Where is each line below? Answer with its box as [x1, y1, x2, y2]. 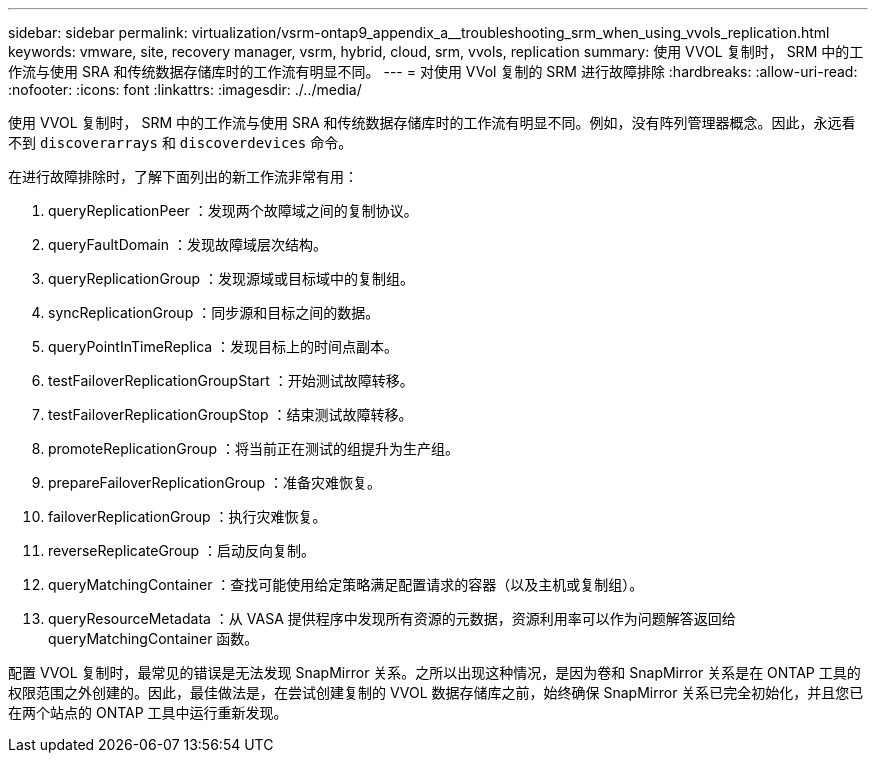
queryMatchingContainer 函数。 [48, 630, 259, 647]
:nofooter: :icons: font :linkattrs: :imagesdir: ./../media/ [8, 81, 362, 98]
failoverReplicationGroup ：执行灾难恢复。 [48, 508, 327, 525]
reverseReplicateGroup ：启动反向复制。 [48, 542, 316, 559]
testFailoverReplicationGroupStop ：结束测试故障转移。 [48, 406, 413, 423]
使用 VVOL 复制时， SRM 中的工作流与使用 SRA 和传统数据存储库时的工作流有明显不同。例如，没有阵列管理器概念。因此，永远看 [8, 114, 856, 131]
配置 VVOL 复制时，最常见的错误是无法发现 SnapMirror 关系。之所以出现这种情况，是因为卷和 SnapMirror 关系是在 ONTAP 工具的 [8, 664, 861, 681]
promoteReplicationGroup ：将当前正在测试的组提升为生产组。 [48, 440, 459, 457]
